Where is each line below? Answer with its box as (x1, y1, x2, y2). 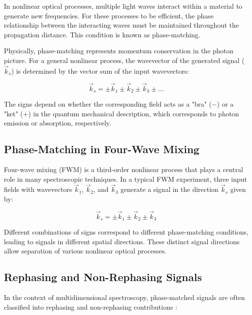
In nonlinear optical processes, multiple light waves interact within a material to (4, 1, 242, 11)
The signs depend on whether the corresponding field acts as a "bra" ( (4, 99, 212, 109)
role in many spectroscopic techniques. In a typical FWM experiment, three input (4, 173, 247, 184)
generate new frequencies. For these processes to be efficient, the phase (4, 10, 214, 20)
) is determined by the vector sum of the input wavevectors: (11, 65, 189, 76)
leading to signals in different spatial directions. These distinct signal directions (4, 236, 240, 246)
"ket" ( (4, 108, 23, 118)
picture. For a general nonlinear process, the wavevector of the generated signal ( (4, 55, 245, 65)
